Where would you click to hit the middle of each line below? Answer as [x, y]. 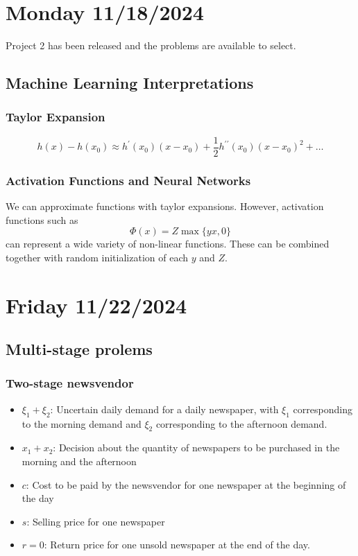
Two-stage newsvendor [70, 383]
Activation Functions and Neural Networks [128, 180]
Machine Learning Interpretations [130, 83]
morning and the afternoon [79, 461]
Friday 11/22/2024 [96, 305]
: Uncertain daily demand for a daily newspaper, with [164, 409]
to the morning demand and [82, 423]
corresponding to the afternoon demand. [241, 423]
